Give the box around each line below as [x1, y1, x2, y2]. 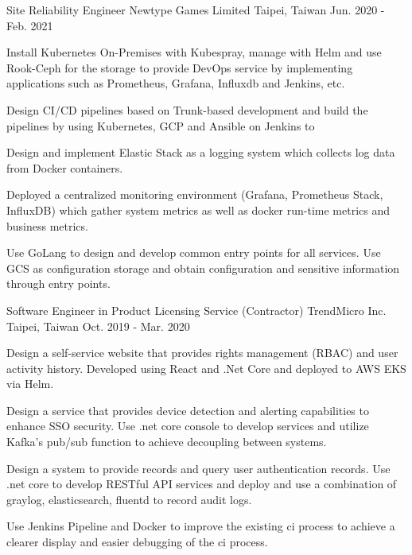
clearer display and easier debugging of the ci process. [6, 534, 268, 550]
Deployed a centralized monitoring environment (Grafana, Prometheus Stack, [6, 186, 383, 203]
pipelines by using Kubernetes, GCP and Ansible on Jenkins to [6, 117, 315, 134]
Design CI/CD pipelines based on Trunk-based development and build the [6, 101, 368, 118]
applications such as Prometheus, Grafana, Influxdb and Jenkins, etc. [6, 75, 345, 91]
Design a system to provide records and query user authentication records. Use [6, 460, 391, 476]
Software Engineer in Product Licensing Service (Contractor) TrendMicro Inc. [6, 301, 387, 318]
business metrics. [6, 217, 88, 234]
